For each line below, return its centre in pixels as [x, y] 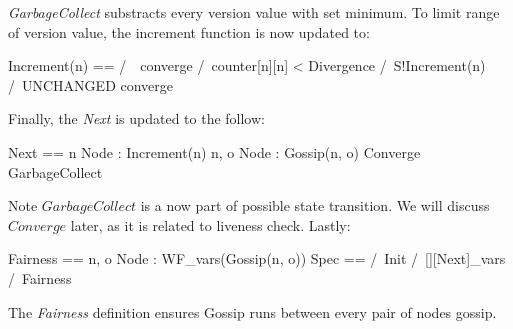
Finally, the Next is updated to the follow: [136, 118]
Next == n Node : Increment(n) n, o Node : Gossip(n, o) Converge [214, 151]
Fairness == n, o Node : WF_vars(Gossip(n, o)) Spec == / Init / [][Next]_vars [257, 258]
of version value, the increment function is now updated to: [189, 31]
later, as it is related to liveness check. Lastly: [210, 224]
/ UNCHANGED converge [91, 84]
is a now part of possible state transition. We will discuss [315, 205]
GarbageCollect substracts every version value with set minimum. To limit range [254, 12]
